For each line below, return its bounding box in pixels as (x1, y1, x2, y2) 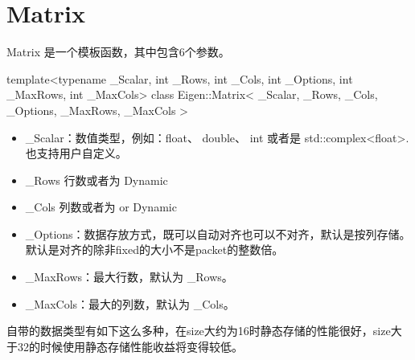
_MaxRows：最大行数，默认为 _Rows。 (25, 268, 233, 285)
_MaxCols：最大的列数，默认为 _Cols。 (25, 295, 235, 312)
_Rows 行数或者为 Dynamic (25, 171, 168, 188)
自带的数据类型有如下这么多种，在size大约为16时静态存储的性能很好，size (6, 322, 391, 339)
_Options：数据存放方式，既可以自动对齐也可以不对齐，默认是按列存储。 (25, 225, 411, 242)
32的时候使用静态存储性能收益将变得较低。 (17, 337, 243, 354)
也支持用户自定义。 (25, 145, 127, 162)
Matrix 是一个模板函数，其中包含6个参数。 (6, 43, 230, 60)
